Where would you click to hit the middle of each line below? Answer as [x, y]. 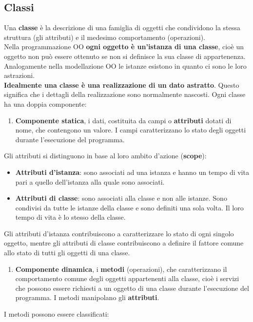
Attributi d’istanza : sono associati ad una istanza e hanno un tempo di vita [132, 172]
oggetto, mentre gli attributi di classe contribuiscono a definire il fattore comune [124, 243]
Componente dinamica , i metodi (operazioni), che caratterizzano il [121, 269]
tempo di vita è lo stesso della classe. [70, 217]
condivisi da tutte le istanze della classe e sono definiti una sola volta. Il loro [129, 207]
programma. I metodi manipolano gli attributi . [87, 297]
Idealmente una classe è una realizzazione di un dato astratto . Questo [122, 85]
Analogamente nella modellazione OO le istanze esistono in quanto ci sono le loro [125, 66]
